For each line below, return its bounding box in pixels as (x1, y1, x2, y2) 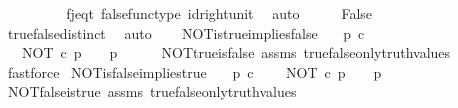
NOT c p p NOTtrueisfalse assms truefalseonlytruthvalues (21, 42, 451, 63)
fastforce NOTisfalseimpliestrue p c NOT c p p (7, 61, 382, 82)
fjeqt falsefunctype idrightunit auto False (66, 3, 373, 23)
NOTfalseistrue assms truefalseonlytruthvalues (7, 81, 297, 102)
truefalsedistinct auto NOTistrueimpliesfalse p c (7, 22, 365, 43)
